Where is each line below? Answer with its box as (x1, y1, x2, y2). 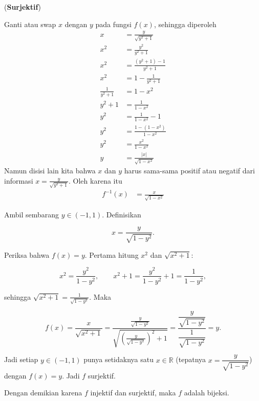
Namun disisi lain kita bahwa (4, 165, 96, 176)
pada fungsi (95, 18, 132, 29)
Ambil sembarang (4, 209, 59, 219)
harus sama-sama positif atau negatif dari (124, 165, 255, 176)
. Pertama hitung (84, 249, 139, 260)
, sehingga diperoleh (154, 18, 217, 29)
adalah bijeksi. (184, 387, 229, 398)
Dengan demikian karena (4, 387, 82, 398)
